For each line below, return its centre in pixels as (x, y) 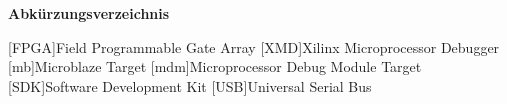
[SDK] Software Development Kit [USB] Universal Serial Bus (190, 85)
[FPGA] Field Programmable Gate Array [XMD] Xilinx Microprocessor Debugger (254, 46)
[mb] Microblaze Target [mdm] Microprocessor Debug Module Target (215, 66)
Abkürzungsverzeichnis (89, 13)
